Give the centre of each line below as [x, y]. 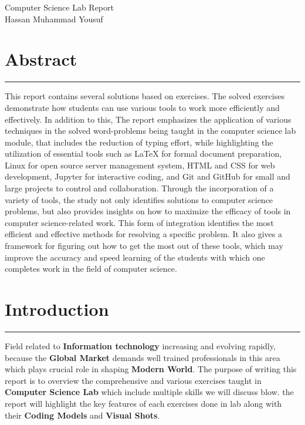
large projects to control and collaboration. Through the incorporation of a [139, 188]
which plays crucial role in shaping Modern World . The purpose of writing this [151, 369]
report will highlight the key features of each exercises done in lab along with [143, 403]
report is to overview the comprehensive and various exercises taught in [133, 380]
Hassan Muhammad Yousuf [54, 18]
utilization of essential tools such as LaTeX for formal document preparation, [143, 154]
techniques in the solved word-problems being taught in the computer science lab [150, 131]
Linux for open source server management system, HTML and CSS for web [140, 165]
